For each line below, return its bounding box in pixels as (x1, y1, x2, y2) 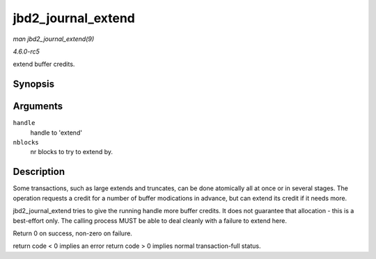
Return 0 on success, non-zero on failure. (13, 229, 132, 237)
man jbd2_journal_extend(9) (13, 35, 95, 43)
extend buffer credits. (13, 60, 75, 69)
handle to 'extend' (30, 128, 83, 137)
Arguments (13, 101, 63, 112)
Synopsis (13, 78, 55, 90)
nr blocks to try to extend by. (30, 148, 113, 156)
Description (13, 166, 65, 178)
